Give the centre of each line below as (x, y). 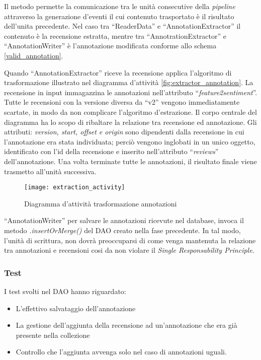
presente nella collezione (53, 335)
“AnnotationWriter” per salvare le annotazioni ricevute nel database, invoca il (124, 220)
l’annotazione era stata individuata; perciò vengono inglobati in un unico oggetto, (130, 141)
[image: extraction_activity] (75, 188)
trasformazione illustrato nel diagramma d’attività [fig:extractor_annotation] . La (129, 82)
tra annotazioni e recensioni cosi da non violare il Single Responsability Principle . (129, 250)
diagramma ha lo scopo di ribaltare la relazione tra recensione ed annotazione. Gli (130, 122)
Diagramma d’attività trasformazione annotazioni (101, 203)
